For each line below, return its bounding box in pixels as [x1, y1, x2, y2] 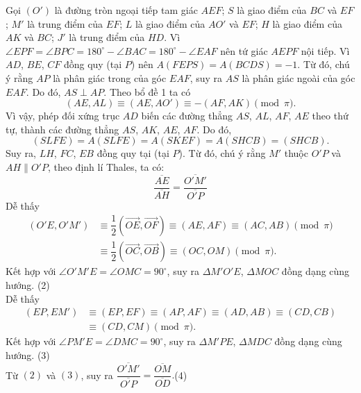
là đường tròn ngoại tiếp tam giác [54, 3, 198, 17]
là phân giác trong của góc [53, 70, 167, 85]
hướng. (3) [6, 347, 50, 362]
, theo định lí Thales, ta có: [47, 159, 165, 174]
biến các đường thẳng [141, 108, 233, 123]
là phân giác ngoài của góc [242, 70, 355, 85]
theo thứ [312, 108, 349, 123]
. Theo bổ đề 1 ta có [103, 84, 191, 99]
